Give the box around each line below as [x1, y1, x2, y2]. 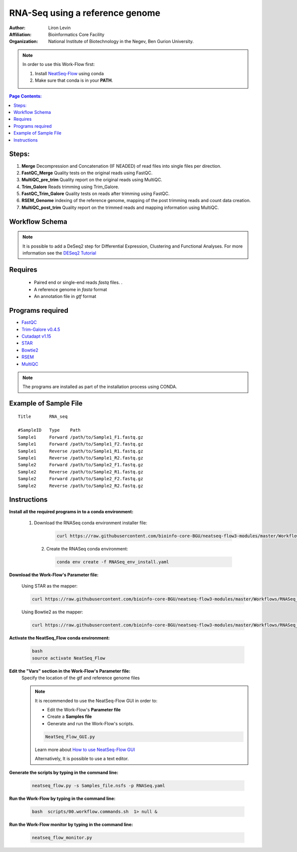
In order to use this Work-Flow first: [22, 61, 95, 67]
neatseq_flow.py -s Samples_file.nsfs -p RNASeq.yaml [32, 783, 165, 788]
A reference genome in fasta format [34, 286, 107, 292]
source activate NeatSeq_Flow [32, 655, 105, 661]
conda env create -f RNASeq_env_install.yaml [56, 559, 169, 564]
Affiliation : [9, 31, 32, 37]
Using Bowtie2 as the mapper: [21, 609, 84, 615]
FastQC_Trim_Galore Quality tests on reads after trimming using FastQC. [21, 191, 170, 197]
